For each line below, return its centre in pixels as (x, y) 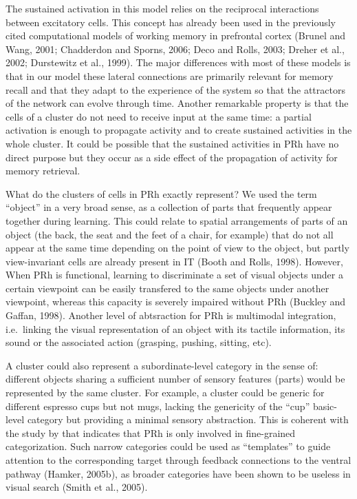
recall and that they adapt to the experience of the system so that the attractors (175, 89)
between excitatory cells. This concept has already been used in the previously (171, 22)
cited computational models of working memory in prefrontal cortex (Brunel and (176, 35)
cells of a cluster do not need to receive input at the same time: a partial (159, 116)
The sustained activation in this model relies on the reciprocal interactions (162, 8)
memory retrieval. (43, 171)
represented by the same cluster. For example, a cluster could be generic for (165, 393)
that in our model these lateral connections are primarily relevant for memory (170, 75)
